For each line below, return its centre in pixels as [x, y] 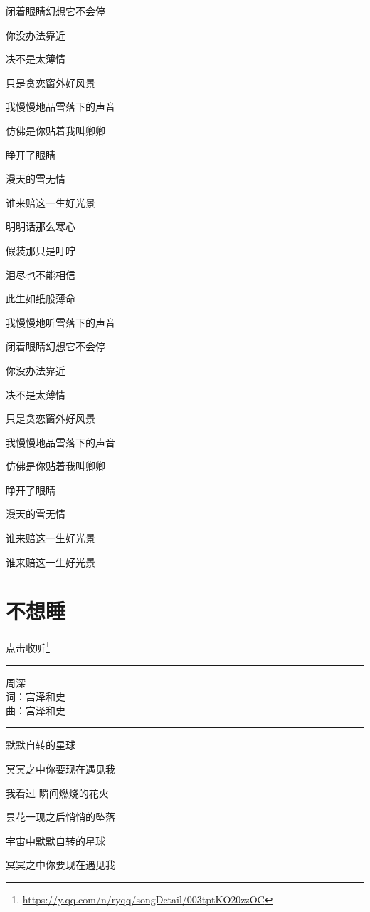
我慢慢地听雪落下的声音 [60, 322]
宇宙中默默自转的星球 [55, 840]
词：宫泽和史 [36, 696]
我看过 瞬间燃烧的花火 [57, 793]
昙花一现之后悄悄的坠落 [60, 817]
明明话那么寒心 [41, 226]
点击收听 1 [28, 647]
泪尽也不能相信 [41, 274]
